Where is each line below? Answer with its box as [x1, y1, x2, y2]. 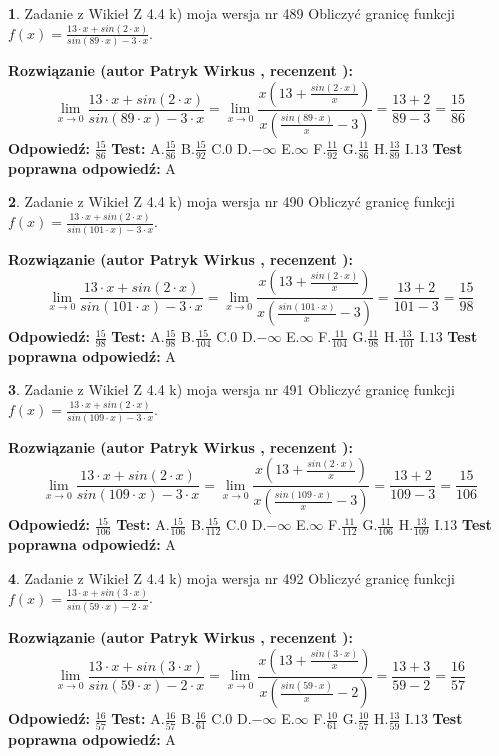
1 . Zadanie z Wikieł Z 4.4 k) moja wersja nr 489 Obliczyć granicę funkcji [8, 3, 455, 23]
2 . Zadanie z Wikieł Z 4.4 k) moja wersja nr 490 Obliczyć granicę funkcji [8, 191, 455, 212]
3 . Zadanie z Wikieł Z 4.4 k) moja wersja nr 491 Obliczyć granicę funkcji [8, 379, 455, 400]
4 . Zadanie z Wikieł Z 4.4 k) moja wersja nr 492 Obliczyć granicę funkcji [8, 567, 455, 588]
